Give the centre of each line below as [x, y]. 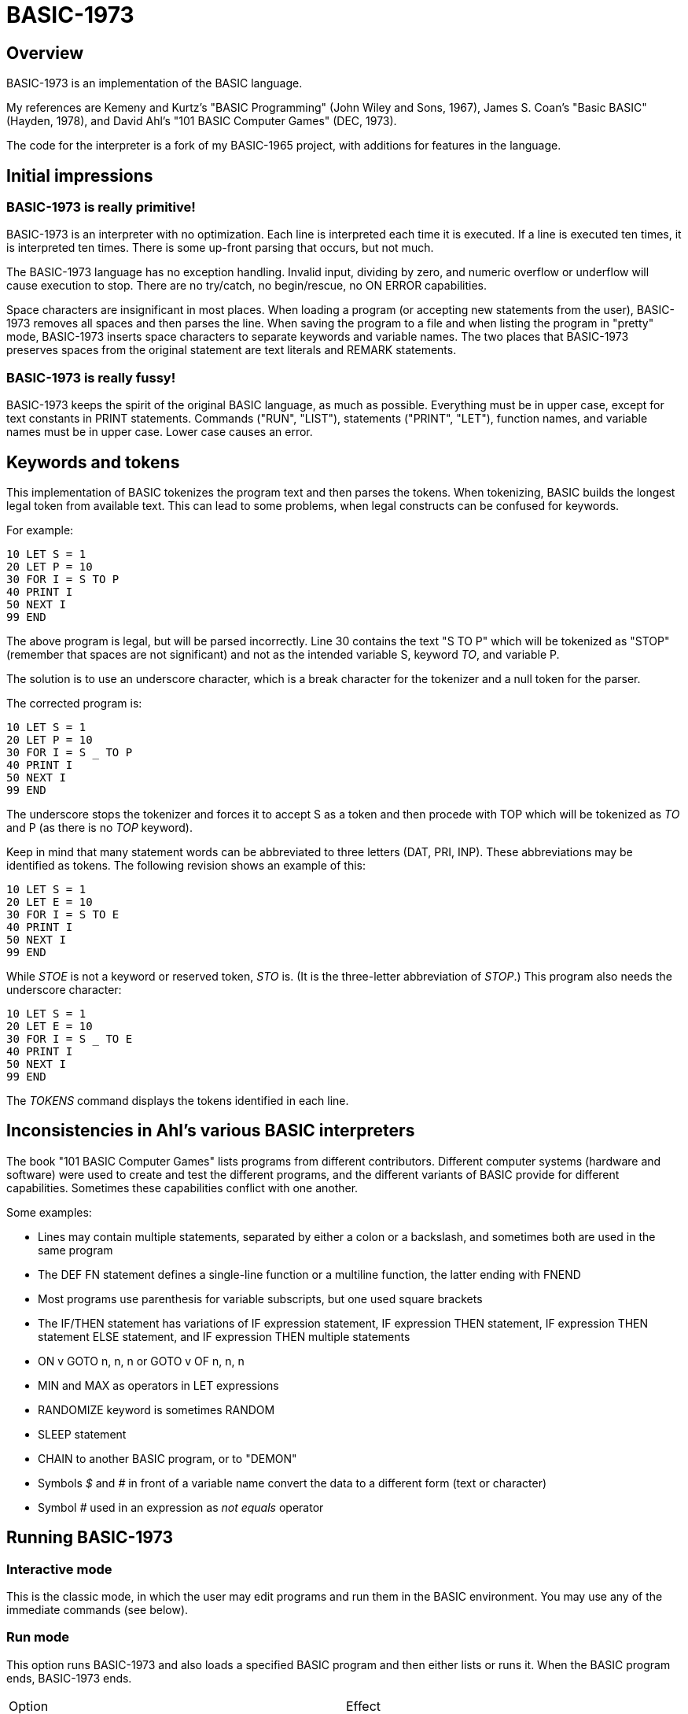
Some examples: [49, 1212]
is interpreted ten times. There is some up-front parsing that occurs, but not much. [220, 248]
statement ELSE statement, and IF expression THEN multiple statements [224, 1336]
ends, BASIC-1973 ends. [69, 1678]
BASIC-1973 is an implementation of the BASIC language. [155, 83]
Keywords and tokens [93, 462]
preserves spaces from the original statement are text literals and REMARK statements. [232, 350]
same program [75, 1250]
